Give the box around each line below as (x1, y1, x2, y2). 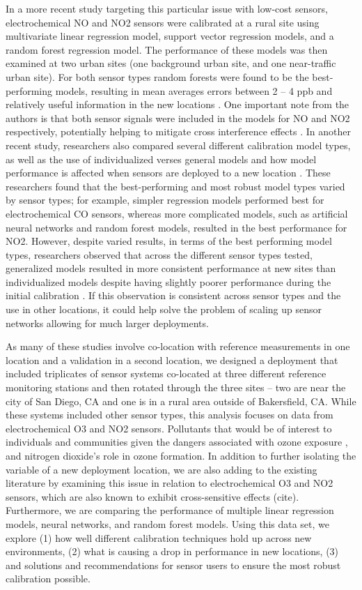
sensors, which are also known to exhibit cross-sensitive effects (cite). (6, 489, 299, 504)
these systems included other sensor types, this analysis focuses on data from (6, 407, 333, 422)
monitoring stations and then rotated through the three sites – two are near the (6, 380, 346, 395)
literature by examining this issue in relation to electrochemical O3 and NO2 (6, 476, 333, 490)
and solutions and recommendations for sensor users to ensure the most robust (6, 557, 341, 572)
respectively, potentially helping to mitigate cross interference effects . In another (6, 124, 351, 139)
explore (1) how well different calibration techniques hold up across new (6, 530, 312, 545)
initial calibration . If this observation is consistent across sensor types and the (6, 288, 341, 303)
